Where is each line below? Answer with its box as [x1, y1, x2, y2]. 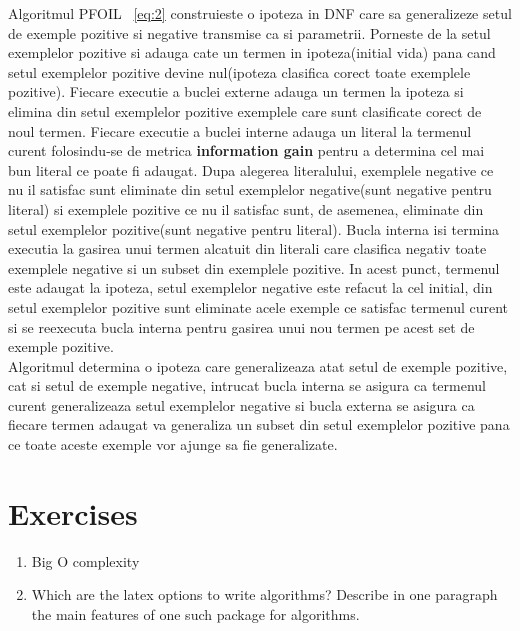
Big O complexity [31, 550, 140, 571]
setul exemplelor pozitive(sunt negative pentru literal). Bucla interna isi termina [8, 218, 500, 239]
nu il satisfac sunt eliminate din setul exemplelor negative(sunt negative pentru [8, 179, 492, 200]
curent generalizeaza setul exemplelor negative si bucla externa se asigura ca [8, 394, 475, 415]
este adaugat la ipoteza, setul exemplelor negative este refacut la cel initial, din [8, 277, 493, 298]
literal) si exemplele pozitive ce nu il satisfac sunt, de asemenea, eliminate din [8, 198, 484, 219]
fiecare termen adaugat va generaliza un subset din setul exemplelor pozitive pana [8, 414, 510, 435]
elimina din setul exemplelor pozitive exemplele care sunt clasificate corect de [8, 100, 482, 121]
